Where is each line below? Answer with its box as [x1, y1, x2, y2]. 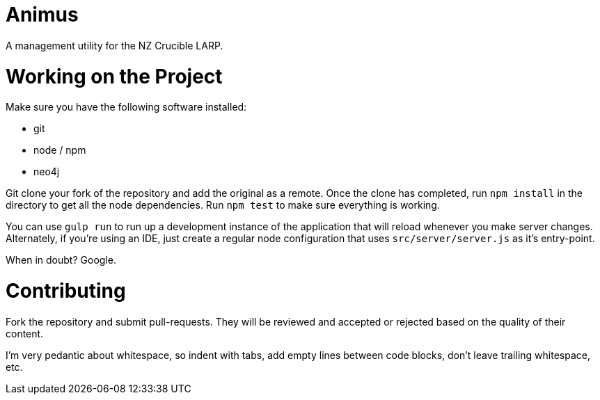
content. [6, 327, 44, 339]
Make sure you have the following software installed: [6, 101, 247, 113]
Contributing [6, 279, 126, 303]
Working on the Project [6, 64, 223, 88]
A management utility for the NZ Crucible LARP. [6, 39, 223, 51]
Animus [6, 3, 79, 26]
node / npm [33, 144, 86, 157]
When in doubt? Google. [6, 254, 116, 266]
